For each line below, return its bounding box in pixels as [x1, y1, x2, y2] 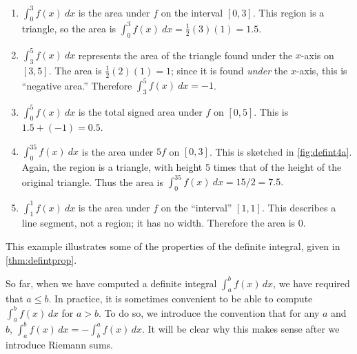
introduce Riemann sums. [6, 337, 113, 351]
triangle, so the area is [21, 21, 116, 35]
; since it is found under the [170, 63, 288, 77]
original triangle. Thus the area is [21, 174, 164, 189]
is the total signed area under [78, 104, 203, 118]
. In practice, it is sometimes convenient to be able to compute [48, 291, 313, 306]
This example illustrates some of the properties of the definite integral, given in [6, 238, 340, 253]
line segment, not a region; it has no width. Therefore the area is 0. [21, 216, 306, 230]
